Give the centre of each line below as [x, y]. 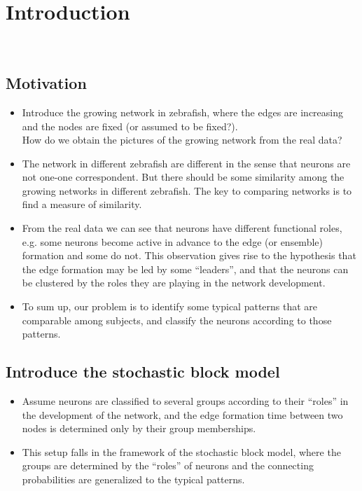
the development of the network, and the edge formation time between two [182, 414]
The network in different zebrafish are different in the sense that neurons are [186, 163]
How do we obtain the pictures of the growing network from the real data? [182, 140]
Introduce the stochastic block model [143, 372]
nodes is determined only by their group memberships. [139, 428]
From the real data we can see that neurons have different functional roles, [182, 228]
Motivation [46, 83]
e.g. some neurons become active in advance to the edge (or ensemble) [172, 241]
